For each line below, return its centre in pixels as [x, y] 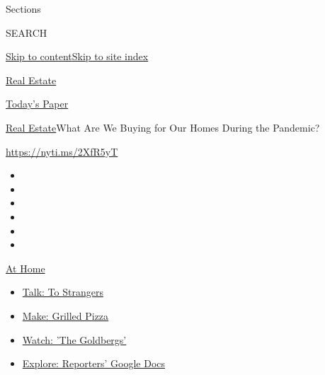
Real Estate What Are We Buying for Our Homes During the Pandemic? [163, 127]
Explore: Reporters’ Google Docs [94, 363]
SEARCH [27, 32]
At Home [25, 268]
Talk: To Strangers [63, 292]
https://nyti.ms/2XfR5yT [62, 151]
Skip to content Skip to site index [77, 56]
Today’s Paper [37, 104]
